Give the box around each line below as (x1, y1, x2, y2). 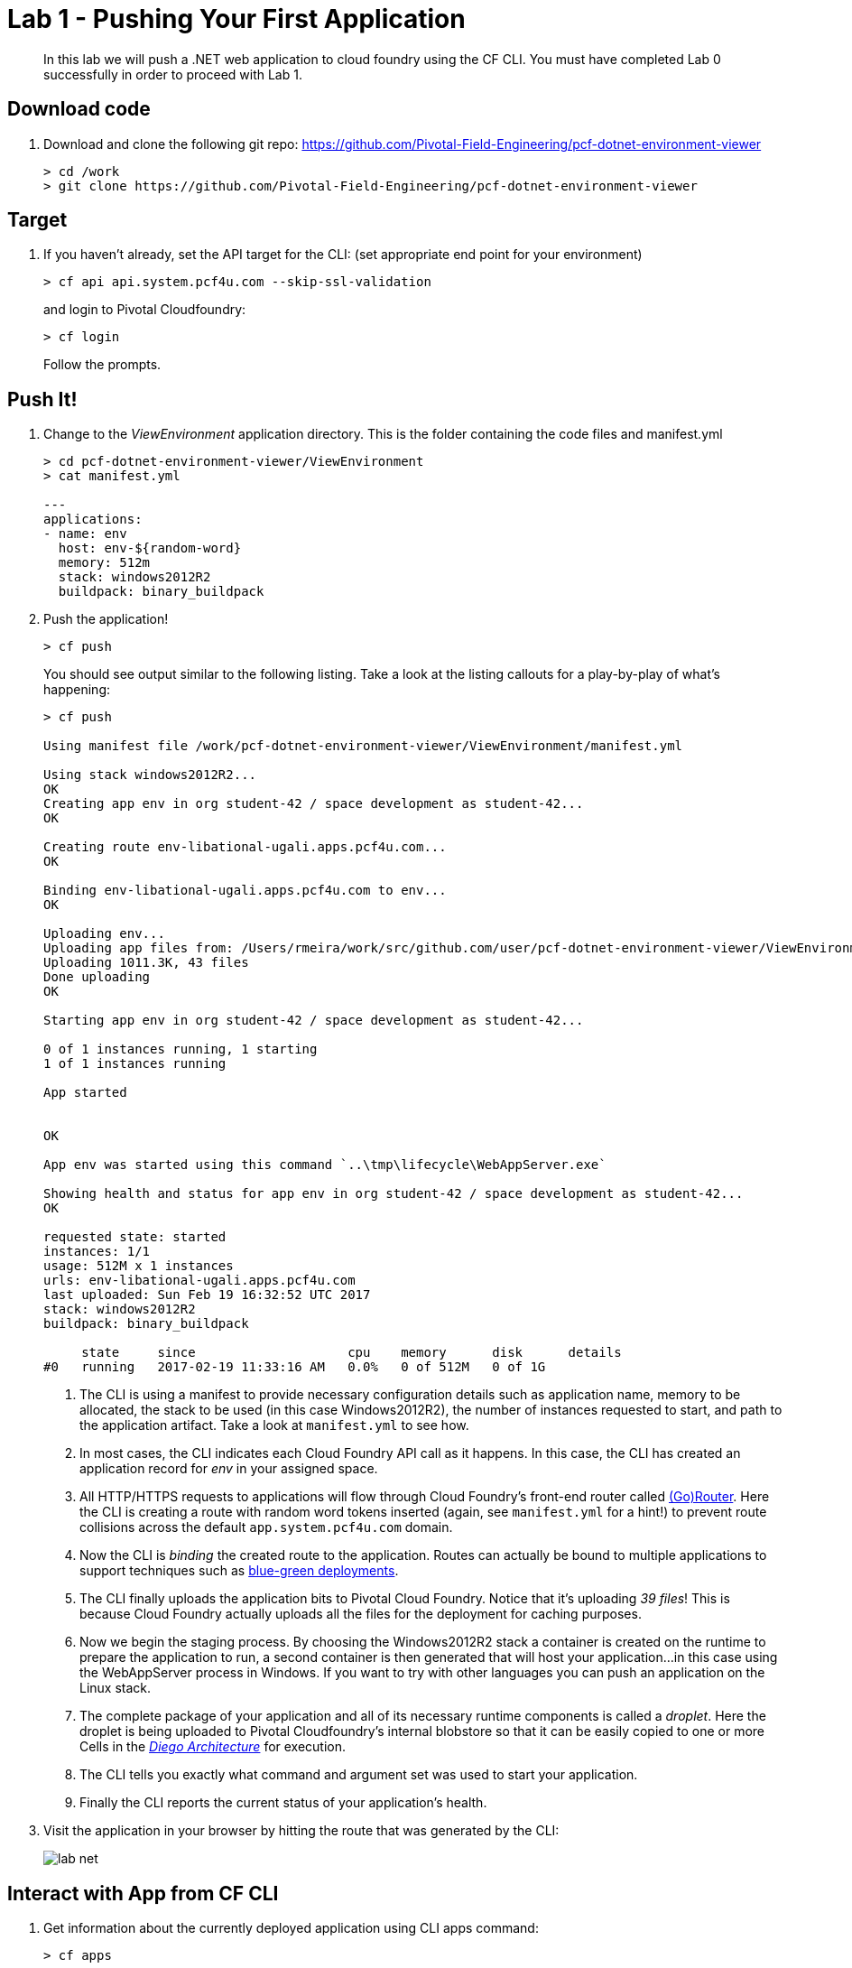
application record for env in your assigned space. (79, 1461, 378, 1477)
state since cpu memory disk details (81, 1345, 622, 1360)
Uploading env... (43, 926, 165, 942)
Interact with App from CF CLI (7, 1881, 279, 1905)
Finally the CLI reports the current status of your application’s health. (79, 1795, 487, 1811)
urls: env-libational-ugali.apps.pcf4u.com (43, 1273, 356, 1288)
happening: (43, 682, 110, 698)
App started (43, 1085, 127, 1100)
